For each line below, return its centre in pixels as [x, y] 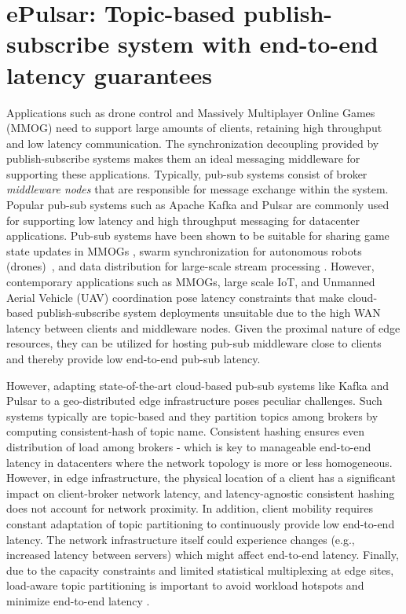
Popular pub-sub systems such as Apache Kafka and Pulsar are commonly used [198, 205]
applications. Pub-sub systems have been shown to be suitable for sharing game [198, 235]
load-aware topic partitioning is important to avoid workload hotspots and [185, 585]
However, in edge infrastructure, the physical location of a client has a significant [201, 478]
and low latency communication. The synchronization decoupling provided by [193, 143]
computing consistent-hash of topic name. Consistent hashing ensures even [186, 431]
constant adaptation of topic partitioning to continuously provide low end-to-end [201, 523]
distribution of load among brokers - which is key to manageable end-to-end [189, 446]
